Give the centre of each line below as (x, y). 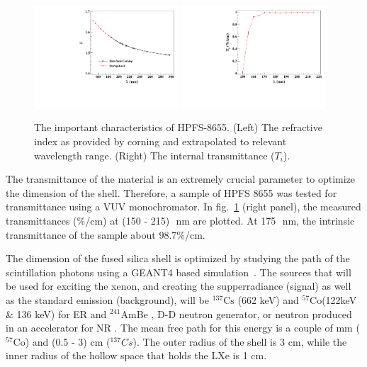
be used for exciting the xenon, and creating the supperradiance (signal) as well (179, 286)
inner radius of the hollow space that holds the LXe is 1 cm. (136, 355)
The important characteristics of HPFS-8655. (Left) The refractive (178, 127)
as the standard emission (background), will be (108, 299)
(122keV (339, 299)
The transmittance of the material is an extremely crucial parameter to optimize (181, 179)
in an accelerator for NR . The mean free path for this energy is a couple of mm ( (183, 328)
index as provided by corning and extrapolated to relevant (160, 141)
